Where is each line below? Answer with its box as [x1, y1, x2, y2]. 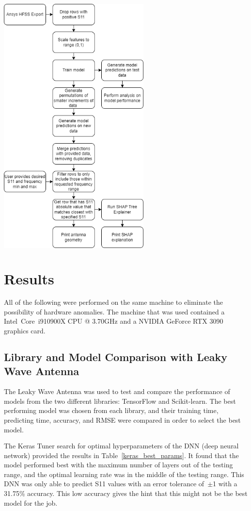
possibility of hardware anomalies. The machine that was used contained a [4, 306, 225, 316]
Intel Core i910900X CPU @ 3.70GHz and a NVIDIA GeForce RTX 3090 [4, 316, 223, 326]
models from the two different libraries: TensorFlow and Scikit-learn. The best [4, 396, 236, 406]
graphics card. [4, 325, 46, 335]
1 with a [213, 478, 237, 489]
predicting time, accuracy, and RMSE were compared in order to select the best [4, 414, 241, 425]
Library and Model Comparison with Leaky [4, 349, 227, 364]
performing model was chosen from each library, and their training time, [4, 405, 219, 415]
